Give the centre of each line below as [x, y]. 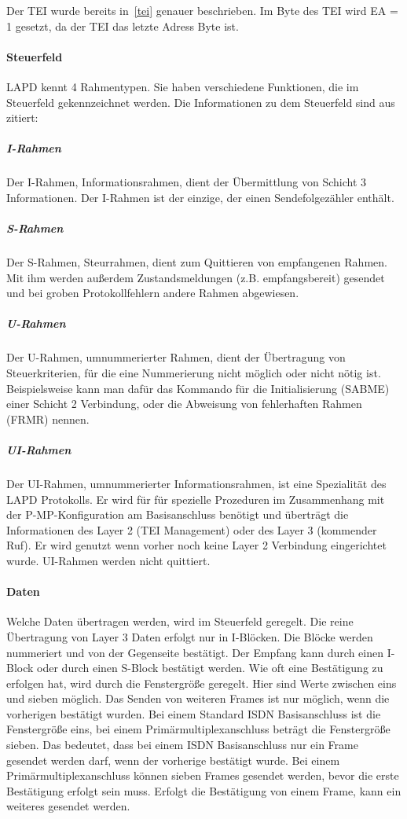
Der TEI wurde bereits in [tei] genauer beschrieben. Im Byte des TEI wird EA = [202, 10]
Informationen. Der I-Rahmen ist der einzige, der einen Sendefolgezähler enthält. [200, 197]
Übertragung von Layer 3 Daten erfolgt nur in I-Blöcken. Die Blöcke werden [190, 636]
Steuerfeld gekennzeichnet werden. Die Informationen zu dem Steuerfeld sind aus [201, 102]
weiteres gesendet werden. [68, 806]
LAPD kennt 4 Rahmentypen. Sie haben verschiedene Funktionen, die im [183, 86]
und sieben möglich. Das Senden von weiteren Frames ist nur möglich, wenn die [198, 698]
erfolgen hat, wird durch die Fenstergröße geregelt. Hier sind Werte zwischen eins [202, 683]
